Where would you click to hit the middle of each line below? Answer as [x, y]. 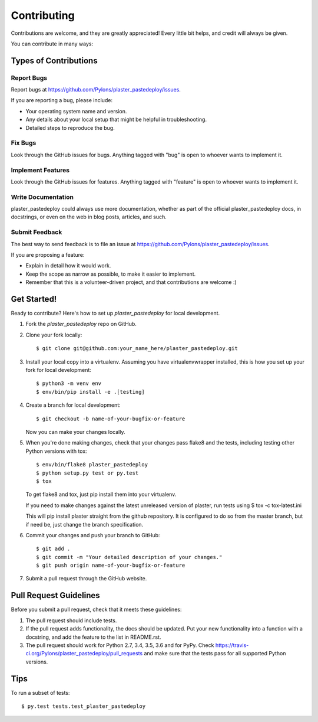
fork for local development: [58, 370]
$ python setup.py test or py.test [87, 473]
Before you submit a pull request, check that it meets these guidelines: [96, 610]
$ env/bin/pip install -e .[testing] [91, 392]
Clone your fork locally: [54, 335]
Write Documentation [42, 197]
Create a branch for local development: [73, 405]
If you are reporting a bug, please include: [62, 100]
